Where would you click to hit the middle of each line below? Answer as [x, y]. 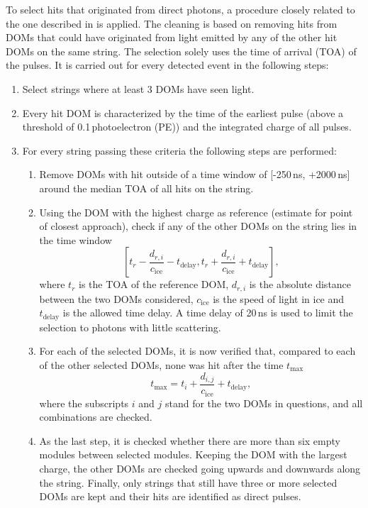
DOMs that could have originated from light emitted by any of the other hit [172, 37]
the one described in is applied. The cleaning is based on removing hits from [172, 23]
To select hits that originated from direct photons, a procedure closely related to [180, 9]
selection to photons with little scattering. [130, 327]
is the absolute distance [300, 284]
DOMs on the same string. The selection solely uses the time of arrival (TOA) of [181, 51]
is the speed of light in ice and [279, 298]
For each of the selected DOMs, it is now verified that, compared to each [197, 351]
